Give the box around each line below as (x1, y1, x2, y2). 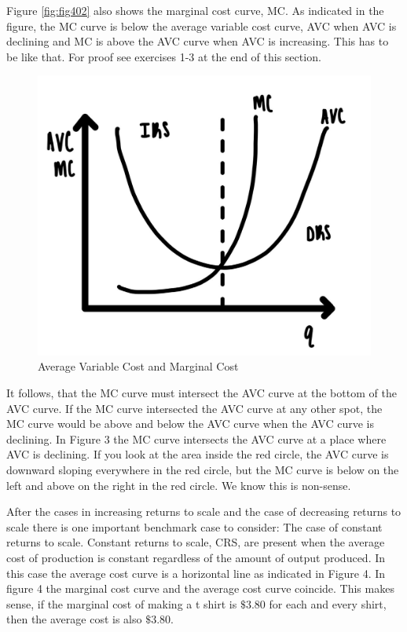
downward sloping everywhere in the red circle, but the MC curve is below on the (6, 462, 399, 478)
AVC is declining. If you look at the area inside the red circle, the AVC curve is (6, 446, 389, 462)
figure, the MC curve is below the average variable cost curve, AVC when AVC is (6, 17, 397, 34)
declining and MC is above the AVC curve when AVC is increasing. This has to (6, 33, 389, 49)
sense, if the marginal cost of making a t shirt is (6, 595, 237, 612)
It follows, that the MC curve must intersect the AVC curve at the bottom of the (6, 385, 397, 401)
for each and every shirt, (269, 595, 387, 612)
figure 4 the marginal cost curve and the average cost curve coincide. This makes (6, 580, 394, 597)
